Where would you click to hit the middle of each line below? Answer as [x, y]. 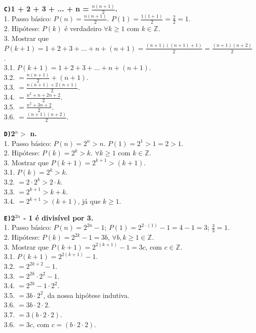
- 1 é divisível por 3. [58, 217]
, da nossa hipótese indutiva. [86, 295]
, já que [89, 201]
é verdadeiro [83, 28]
